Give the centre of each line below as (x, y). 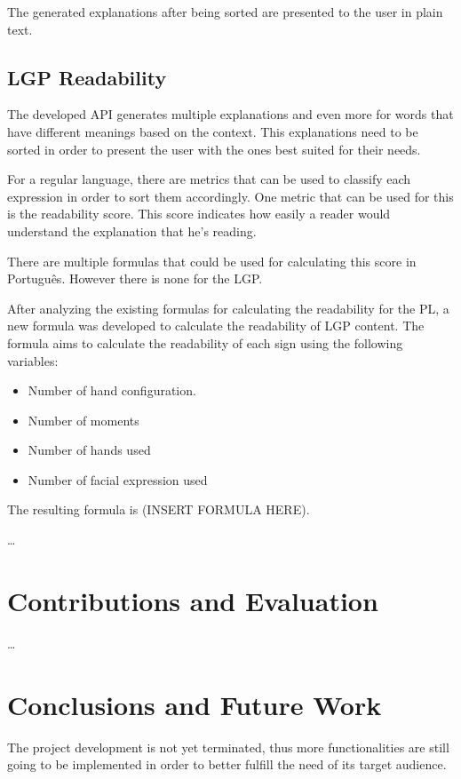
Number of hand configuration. (112, 390)
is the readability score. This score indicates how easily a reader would (199, 214)
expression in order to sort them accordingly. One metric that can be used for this (230, 196)
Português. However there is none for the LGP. (135, 278)
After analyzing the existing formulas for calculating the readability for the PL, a (228, 308)
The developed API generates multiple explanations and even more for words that (230, 114)
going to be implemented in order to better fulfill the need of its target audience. (227, 764)
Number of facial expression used (118, 479)
